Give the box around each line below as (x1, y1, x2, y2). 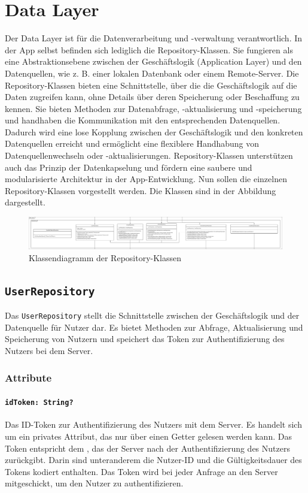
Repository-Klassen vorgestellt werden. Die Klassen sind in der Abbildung (5, 184, 276, 196)
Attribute (5, 370, 52, 385)
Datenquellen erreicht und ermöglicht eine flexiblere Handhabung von (5, 137, 260, 150)
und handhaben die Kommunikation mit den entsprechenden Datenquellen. (5, 114, 280, 126)
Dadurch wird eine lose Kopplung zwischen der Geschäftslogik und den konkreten (5, 125, 303, 138)
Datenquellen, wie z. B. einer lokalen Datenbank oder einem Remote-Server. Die (5, 66, 299, 79)
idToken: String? (5, 398, 74, 407)
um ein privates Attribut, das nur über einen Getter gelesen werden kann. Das (5, 430, 292, 442)
